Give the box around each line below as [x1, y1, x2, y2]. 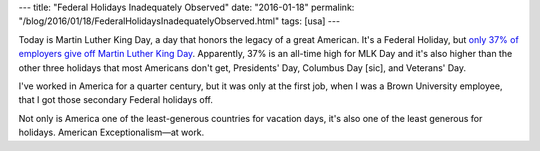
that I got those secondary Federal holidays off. [18, 94, 214, 106]
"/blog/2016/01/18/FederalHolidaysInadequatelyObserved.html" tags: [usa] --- [18, 15, 340, 27]
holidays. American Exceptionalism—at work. [18, 126, 205, 139]
